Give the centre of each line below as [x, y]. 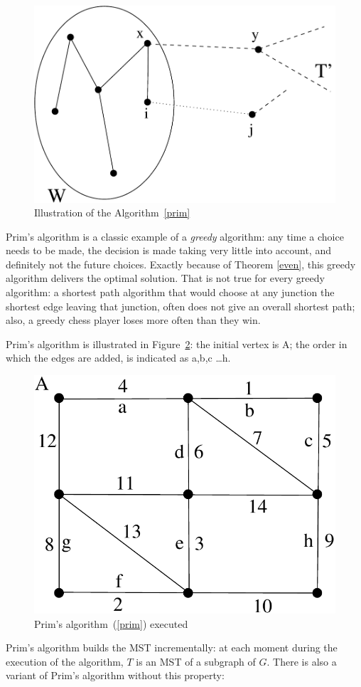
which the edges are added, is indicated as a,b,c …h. [118, 358]
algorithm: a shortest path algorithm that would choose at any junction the [170, 292]
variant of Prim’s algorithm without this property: [115, 675]
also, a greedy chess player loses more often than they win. [133, 320]
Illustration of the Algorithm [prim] [112, 213]
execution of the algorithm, [65, 661]
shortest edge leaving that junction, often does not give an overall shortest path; [180, 306]
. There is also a [302, 661]
